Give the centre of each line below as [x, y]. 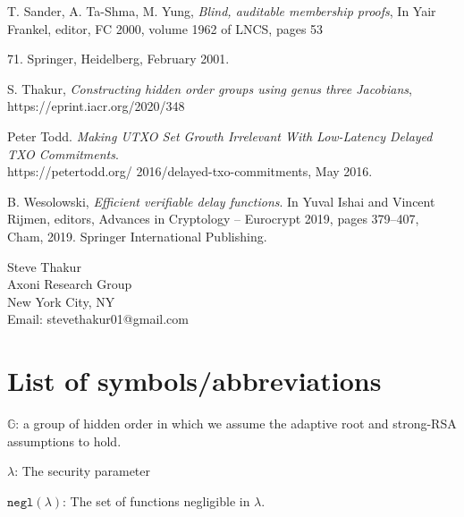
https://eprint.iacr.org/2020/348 [96, 106]
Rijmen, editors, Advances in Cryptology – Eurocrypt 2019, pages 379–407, [213, 219]
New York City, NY [61, 301]
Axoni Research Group [70, 284]
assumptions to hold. [64, 441]
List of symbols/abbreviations [194, 381]
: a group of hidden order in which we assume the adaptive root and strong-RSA [236, 424]
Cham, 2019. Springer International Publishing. [137, 236]
